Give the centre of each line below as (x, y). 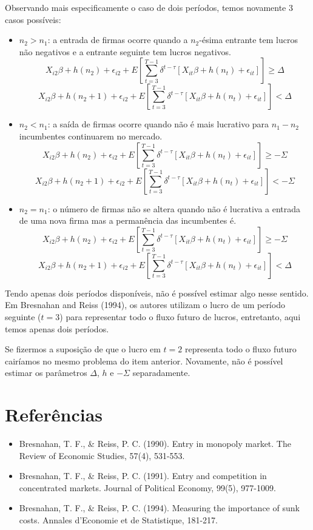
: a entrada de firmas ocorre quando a (118, 40)
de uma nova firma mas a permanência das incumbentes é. (128, 220)
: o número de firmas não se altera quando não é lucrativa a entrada (174, 208)
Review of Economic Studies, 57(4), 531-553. (102, 455)
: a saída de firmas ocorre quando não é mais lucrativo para (158, 124)
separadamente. (161, 373)
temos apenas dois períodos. (57, 328)
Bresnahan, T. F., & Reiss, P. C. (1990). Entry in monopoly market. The (155, 444)
